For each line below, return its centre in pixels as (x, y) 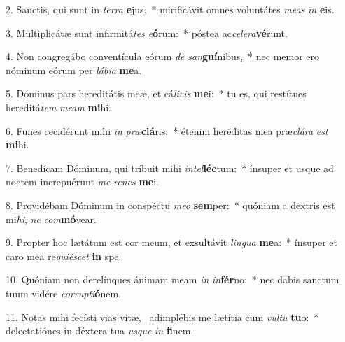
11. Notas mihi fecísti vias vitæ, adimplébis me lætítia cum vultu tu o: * (162, 316)
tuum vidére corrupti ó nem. (63, 293)
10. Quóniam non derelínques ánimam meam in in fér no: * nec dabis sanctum (172, 279)
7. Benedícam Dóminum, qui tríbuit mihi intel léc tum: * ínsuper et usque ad (170, 168)
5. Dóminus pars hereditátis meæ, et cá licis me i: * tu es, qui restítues (156, 93)
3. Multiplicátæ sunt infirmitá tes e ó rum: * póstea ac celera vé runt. (147, 33)
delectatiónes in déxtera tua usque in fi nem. (100, 330)
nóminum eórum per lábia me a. (74, 70)
